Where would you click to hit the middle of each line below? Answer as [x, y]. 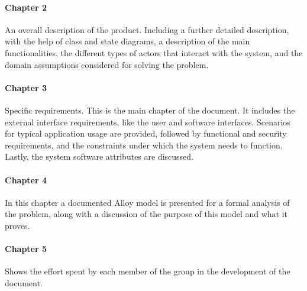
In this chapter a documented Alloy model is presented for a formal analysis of [147, 202]
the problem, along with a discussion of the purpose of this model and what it [146, 214]
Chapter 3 [26, 87]
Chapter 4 [26, 180]
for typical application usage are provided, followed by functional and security [146, 133]
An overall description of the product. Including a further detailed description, [147, 29]
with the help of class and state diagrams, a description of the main [127, 41]
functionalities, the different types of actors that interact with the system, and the [154, 52]
